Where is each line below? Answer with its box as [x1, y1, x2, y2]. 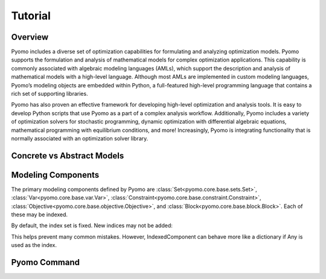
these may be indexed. [11, 211, 68, 218]
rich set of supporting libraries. [11, 90, 88, 98]
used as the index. [11, 242, 57, 249]
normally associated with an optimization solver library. [11, 134, 149, 142]
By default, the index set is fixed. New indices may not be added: [11, 222, 173, 229]
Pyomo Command [11, 257, 80, 268]
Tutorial [11, 9, 51, 22]
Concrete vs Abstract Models [11, 151, 124, 161]
